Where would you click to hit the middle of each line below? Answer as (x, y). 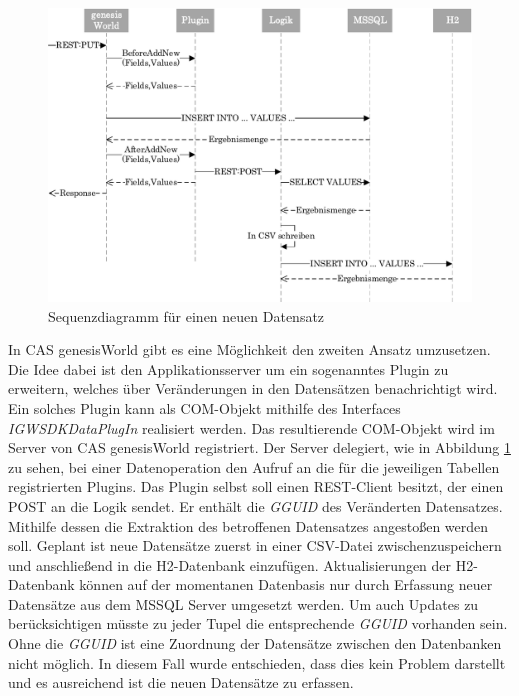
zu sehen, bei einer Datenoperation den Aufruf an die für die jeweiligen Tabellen (254, 466)
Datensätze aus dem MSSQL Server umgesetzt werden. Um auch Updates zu (243, 603)
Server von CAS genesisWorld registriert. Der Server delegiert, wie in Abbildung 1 (259, 447)
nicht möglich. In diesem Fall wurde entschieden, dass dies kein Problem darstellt (257, 662)
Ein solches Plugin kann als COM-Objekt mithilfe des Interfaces (204, 407)
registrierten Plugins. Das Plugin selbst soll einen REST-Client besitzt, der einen (256, 486)
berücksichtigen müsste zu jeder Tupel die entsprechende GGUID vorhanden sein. (258, 623)
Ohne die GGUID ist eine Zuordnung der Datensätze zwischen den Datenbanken (255, 643)
